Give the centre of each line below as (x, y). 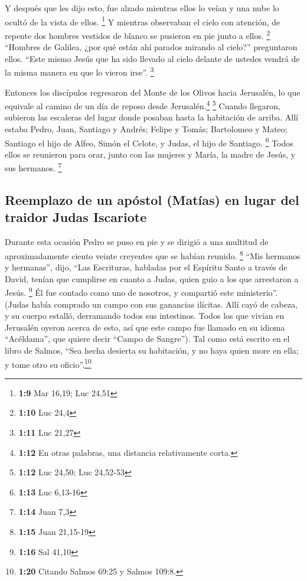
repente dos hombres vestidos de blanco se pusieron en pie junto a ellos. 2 (138, 34)
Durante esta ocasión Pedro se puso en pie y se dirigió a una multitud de (137, 242)
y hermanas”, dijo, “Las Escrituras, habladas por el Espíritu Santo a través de (146, 267)
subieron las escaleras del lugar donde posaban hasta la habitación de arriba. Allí (151, 117)
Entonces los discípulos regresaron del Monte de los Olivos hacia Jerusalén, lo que (153, 92)
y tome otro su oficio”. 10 (48, 363)
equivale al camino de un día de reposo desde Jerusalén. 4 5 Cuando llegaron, (143, 105)
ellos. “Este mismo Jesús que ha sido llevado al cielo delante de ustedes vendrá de (152, 58)
